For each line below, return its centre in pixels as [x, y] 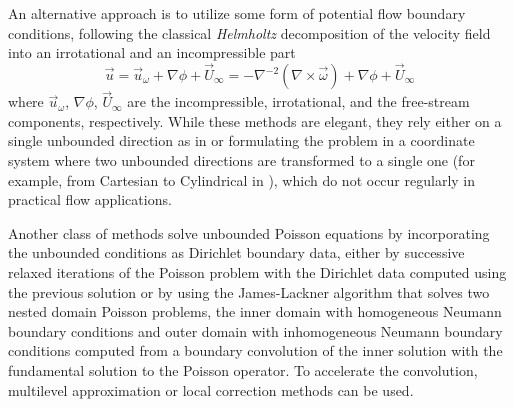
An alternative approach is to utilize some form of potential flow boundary [237, 13]
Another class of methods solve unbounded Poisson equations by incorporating [249, 232]
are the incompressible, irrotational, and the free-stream [298, 101]
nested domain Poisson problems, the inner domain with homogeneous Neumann [255, 311]
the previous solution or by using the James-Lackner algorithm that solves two [249, 291]
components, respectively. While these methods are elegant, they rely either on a [255, 120]
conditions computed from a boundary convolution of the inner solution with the [255, 350]
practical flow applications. [90, 199]
